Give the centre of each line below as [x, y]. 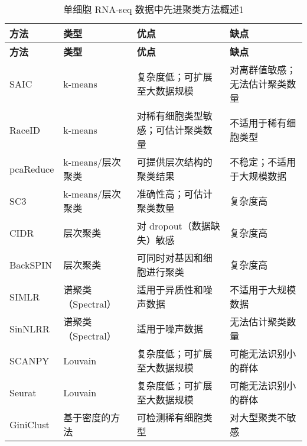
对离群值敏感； [263, 70]
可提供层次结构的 [174, 162]
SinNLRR [30, 328]
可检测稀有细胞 [170, 417]
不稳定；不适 [258, 162]
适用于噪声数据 [170, 329]
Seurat [23, 392]
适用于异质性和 [170, 290]
